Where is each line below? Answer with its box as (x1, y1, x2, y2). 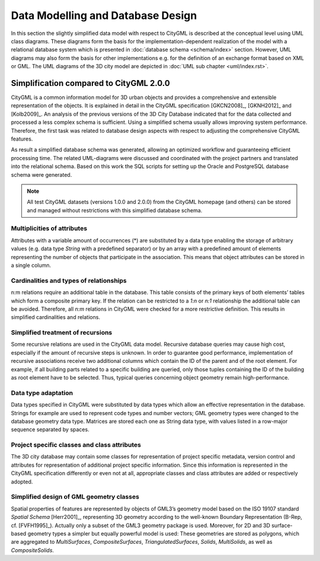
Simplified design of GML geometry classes (11, 493, 139, 501)
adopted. (11, 478, 33, 485)
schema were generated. (11, 171, 72, 178)
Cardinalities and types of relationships (11, 276, 127, 285)
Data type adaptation (11, 388, 73, 397)
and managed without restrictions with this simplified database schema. (27, 206, 203, 213)
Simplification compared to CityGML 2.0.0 (11, 78, 170, 88)
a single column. (11, 262, 52, 269)
